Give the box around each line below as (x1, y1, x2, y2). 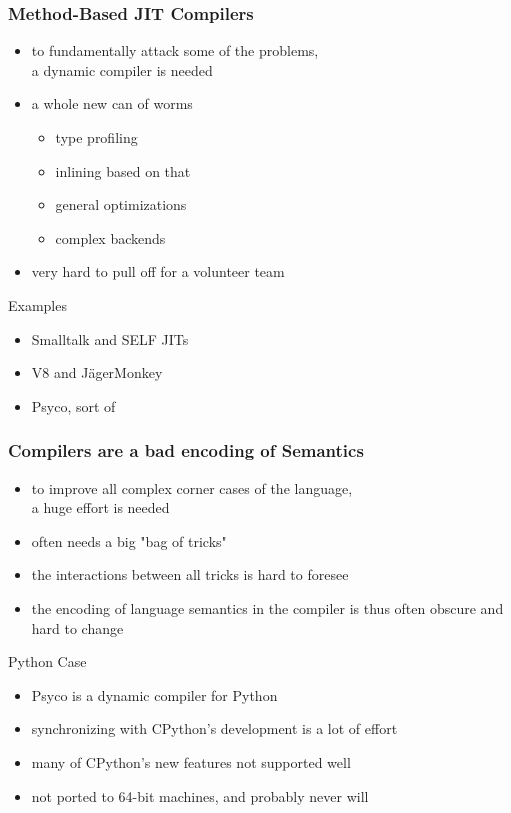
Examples (8, 294, 67, 315)
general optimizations (55, 194, 187, 215)
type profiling (55, 127, 138, 147)
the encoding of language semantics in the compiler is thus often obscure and (31, 597, 504, 618)
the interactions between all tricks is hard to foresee (31, 564, 349, 585)
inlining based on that (55, 160, 191, 181)
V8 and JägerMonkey (31, 362, 163, 383)
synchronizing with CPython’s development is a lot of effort (31, 718, 398, 739)
